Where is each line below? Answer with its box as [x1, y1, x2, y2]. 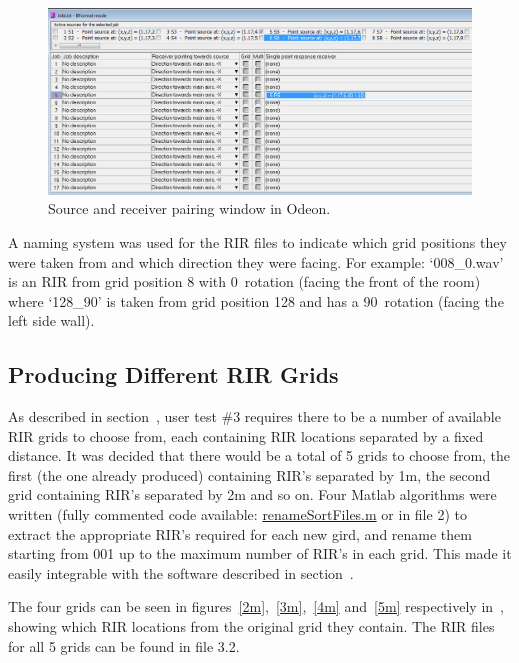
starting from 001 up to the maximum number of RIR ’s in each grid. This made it [8, 543, 512, 564]
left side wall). [8, 310, 95, 331]
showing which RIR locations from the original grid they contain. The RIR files [8, 616, 495, 637]
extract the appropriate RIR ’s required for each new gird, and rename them [8, 523, 472, 544]
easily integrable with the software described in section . [8, 562, 354, 583]
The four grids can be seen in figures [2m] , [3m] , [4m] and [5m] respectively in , [8, 596, 504, 617]
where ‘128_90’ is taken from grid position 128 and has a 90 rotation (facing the [8, 290, 504, 311]
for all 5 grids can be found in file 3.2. [8, 635, 240, 656]
